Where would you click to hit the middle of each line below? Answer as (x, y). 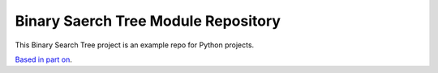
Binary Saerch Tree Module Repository (148, 21)
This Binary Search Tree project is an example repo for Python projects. (135, 45)
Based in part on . (43, 59)
